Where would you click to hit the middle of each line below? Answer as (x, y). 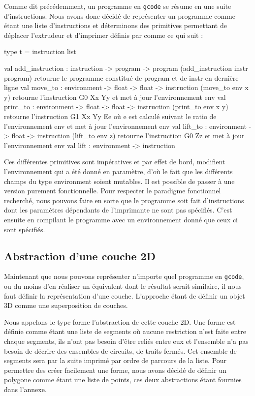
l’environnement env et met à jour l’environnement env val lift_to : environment (125, 126)
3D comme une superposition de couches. (66, 305)
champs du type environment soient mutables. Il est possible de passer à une (119, 181)
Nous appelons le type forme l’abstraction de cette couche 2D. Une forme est (120, 321)
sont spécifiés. (25, 229)
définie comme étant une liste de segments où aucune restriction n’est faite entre (125, 331)
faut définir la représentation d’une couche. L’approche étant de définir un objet (125, 295)
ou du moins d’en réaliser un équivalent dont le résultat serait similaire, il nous (123, 286)
